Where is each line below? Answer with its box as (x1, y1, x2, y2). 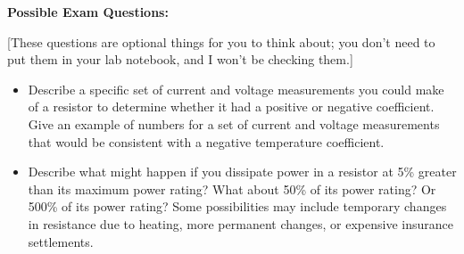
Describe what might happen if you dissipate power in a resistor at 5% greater (28, 162, 457, 181)
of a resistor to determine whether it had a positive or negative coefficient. (28, 97, 435, 116)
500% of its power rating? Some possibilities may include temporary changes (28, 197, 447, 216)
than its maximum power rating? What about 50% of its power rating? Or (28, 179, 436, 198)
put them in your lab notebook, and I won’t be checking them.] (7, 50, 353, 69)
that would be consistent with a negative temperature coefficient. (28, 132, 385, 151)
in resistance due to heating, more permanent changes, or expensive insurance (28, 214, 453, 233)
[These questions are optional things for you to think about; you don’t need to (7, 32, 435, 51)
